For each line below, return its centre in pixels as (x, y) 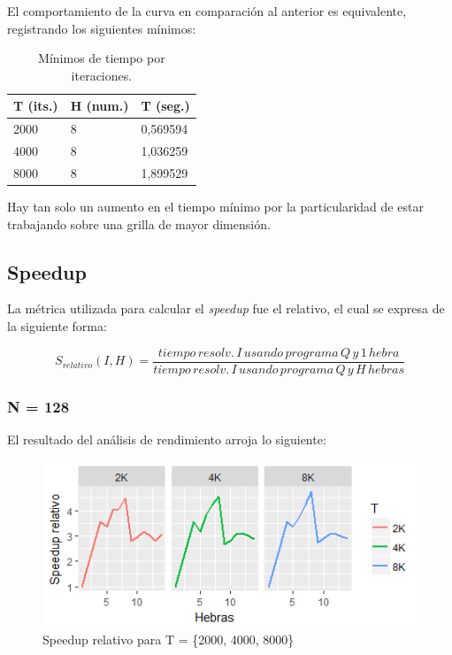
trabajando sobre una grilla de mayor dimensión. (139, 223)
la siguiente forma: (57, 325)
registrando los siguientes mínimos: (102, 28)
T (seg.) (165, 106)
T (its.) (36, 106)
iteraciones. (102, 75)
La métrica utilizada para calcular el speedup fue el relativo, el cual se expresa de (226, 308)
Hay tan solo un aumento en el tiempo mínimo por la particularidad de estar (215, 206)
